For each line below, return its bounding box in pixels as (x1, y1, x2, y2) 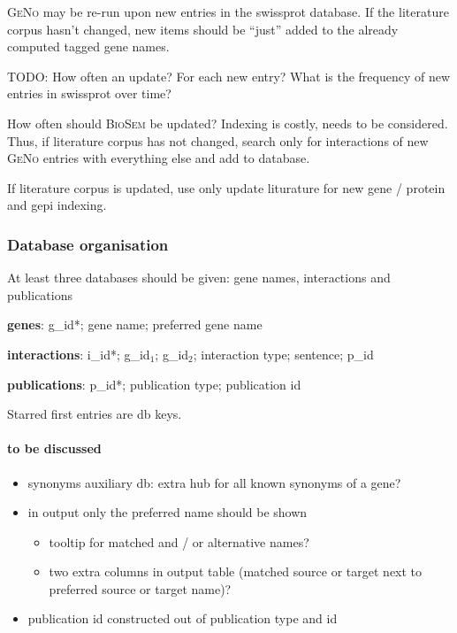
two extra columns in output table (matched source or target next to (49, 562, 423, 581)
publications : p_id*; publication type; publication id (7, 374, 301, 393)
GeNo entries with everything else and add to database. (7, 149, 310, 167)
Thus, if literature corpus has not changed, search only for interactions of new (7, 131, 429, 150)
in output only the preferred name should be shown (27, 503, 308, 521)
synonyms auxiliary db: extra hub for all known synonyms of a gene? (27, 473, 401, 491)
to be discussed (7, 439, 102, 458)
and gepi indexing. (7, 196, 107, 214)
